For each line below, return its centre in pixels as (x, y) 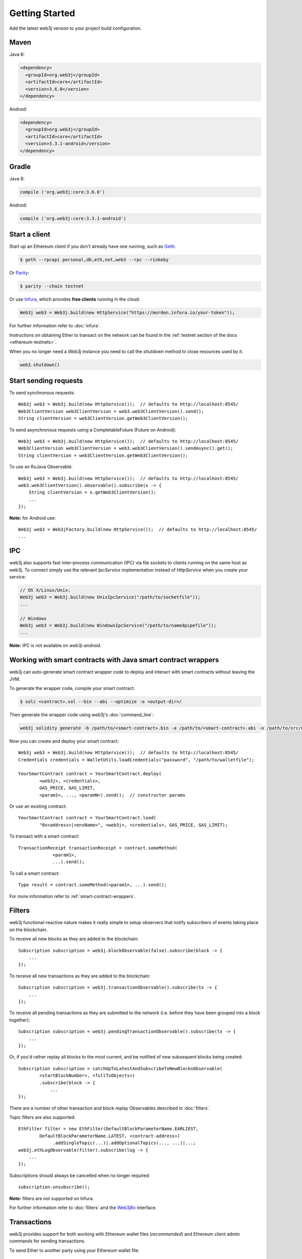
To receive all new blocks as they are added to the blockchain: (74, 939)
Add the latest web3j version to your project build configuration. (75, 28)
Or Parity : (19, 273)
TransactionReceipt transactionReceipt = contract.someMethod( (98, 848)
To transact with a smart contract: (44, 836)
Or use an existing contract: (38, 806)
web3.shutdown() (40, 365)
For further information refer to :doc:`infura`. (55, 326)
